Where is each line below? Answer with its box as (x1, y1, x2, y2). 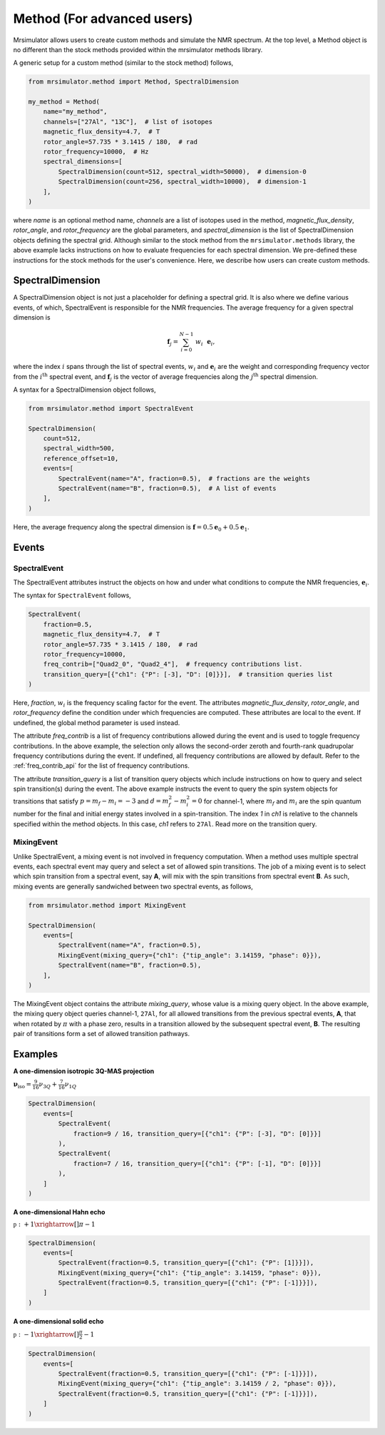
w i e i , (195, 338, 215, 348)
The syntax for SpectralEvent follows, (13, 591, 131, 599)
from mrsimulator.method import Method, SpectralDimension (28, 78, 239, 86)
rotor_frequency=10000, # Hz (43, 148, 149, 156)
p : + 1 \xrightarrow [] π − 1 (13, 1220, 96, 1229)
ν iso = (13, 1080, 32, 1090)
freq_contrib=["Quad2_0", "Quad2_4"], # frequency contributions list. (43, 660, 303, 669)
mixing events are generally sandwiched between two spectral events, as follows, (13, 882, 253, 891)
